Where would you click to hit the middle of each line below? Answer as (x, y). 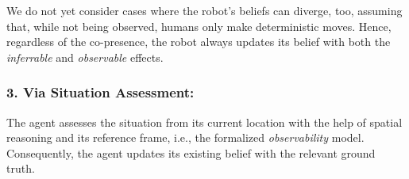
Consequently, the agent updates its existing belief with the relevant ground (191, 152)
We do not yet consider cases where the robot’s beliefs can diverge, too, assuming (204, 10)
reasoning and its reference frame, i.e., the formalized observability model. (185, 137)
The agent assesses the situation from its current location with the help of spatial (204, 122)
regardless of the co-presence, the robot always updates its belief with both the (199, 42)
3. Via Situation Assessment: (100, 92)
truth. (21, 168)
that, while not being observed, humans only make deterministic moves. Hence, (199, 26)
